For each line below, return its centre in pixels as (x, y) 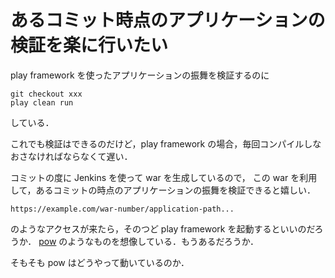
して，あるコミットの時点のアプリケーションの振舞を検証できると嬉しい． (163, 190)
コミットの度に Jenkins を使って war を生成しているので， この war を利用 (164, 177)
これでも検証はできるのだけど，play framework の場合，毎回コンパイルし (161, 143)
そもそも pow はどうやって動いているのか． (100, 262)
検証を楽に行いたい (89, 45)
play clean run (42, 102)
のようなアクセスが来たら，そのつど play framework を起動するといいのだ (162, 228)
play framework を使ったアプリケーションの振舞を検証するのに (140, 75)
